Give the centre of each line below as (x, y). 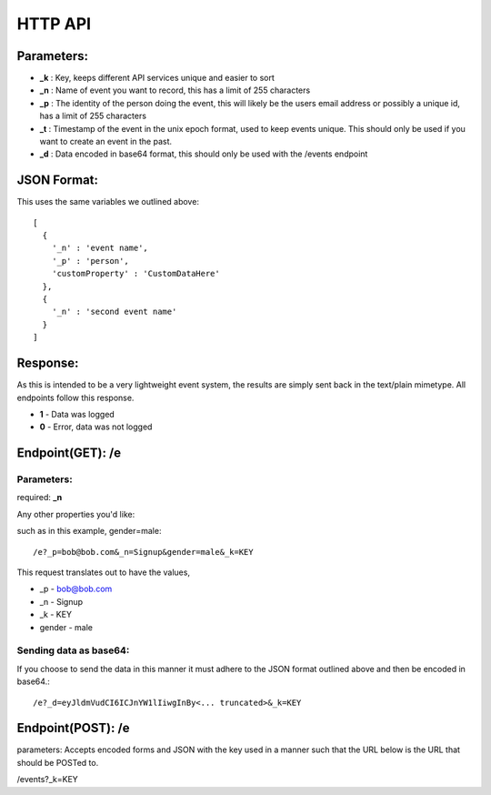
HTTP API (54, 24)
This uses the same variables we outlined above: (108, 202)
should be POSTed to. (58, 762)
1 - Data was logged (77, 414)
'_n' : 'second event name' (114, 312)
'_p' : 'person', (90, 261)
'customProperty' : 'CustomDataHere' (135, 274)
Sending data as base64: (73, 650)
